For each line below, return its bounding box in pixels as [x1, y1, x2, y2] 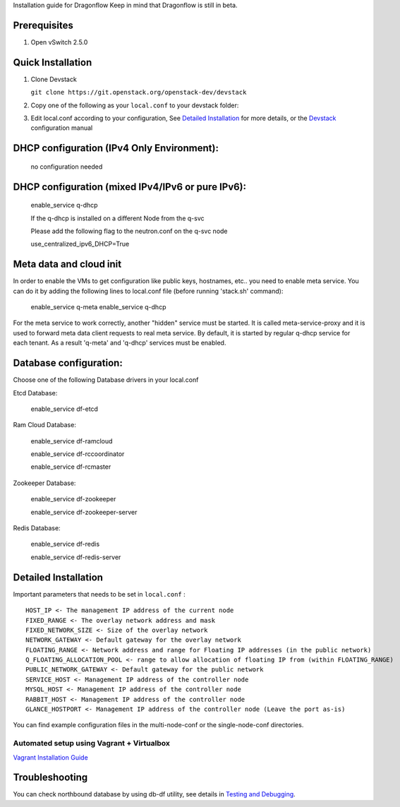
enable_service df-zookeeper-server [30, 508, 138, 516]
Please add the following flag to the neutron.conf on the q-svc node [30, 227, 229, 235]
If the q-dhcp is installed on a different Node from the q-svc [30, 214, 205, 222]
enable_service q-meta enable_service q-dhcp [30, 303, 166, 311]
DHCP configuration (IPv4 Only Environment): [13, 142, 219, 155]
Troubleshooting [13, 772, 88, 784]
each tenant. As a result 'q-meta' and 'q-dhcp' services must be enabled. [13, 339, 226, 347]
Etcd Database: [13, 388, 58, 397]
